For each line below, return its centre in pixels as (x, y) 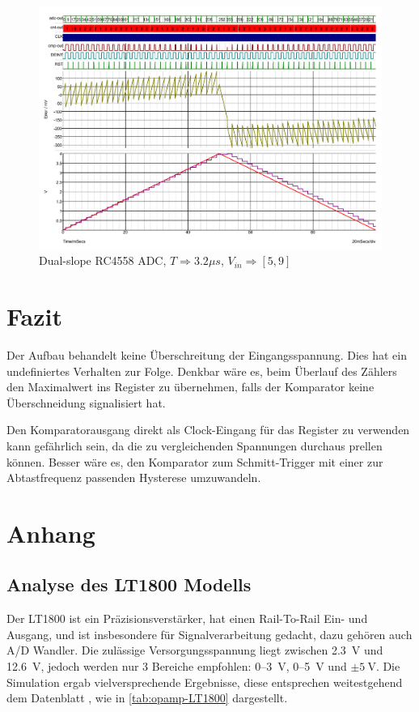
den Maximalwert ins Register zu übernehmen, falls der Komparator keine (190, 387)
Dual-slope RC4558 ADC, (103, 260)
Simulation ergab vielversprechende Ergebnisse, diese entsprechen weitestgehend (205, 682)
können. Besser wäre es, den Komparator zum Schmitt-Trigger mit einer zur (195, 461)
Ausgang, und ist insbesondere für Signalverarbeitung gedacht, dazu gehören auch (209, 634)
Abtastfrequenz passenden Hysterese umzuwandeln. (134, 478)
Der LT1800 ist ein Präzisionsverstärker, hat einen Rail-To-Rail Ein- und (187, 618)
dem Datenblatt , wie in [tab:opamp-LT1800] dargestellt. (147, 698)
